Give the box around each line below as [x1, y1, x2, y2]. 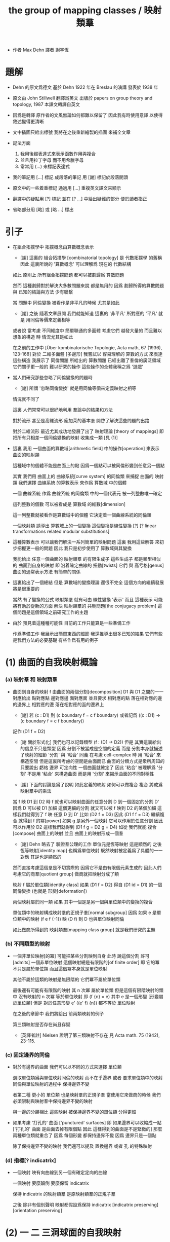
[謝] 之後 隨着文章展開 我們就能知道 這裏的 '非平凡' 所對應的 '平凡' [20, 310, 158, 317]
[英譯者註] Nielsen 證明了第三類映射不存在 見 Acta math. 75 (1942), [20, 1032, 160, 1038]
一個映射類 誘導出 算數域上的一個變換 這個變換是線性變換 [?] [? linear [12, 523, 157, 529]
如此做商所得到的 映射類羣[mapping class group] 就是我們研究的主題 [12, 926, 156, 933]
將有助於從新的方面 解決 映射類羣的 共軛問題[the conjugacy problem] [12, 603, 157, 609]
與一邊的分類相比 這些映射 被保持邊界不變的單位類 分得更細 [12, 1109, 137, 1115]
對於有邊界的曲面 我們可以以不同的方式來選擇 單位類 [12, 1064, 122, 1070]
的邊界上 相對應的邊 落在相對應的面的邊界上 [12, 701, 104, 707]
